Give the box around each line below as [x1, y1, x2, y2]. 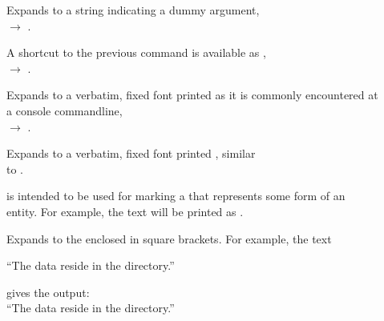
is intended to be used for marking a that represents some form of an [6, 187, 346, 204]
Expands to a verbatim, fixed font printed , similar [6, 145, 256, 162]
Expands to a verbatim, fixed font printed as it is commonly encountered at [6, 86, 378, 103]
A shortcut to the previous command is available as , [6, 44, 266, 61]
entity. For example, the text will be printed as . [6, 203, 244, 219]
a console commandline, [6, 102, 123, 118]
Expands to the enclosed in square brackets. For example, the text [6, 230, 332, 247]
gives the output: [6, 283, 90, 300]
